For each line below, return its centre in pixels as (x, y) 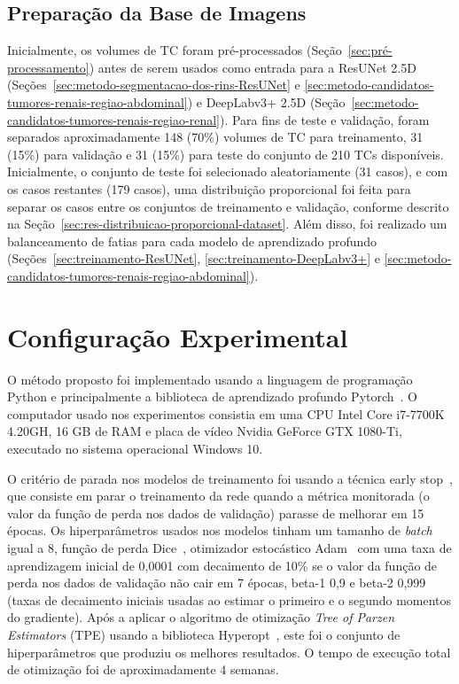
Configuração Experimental (178, 336)
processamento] (48, 67)
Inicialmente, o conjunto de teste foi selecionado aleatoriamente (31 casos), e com (228, 171)
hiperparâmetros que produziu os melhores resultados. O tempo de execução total (229, 652)
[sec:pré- (370, 50)
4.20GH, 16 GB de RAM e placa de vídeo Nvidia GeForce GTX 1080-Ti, (205, 431)
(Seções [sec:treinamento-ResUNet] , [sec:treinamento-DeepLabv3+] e (194, 258)
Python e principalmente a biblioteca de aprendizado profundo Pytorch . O (213, 396)
